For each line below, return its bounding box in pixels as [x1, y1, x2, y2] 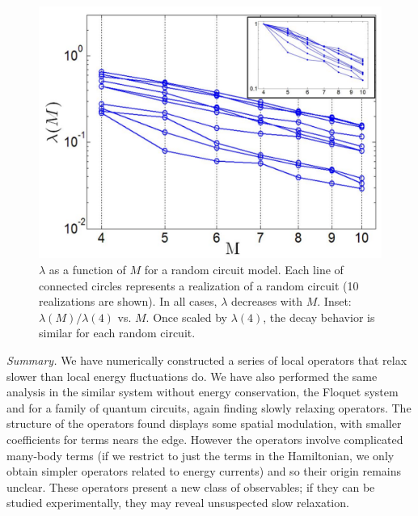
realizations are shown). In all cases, [39, 293, 217, 310]
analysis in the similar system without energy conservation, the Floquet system [6, 383, 399, 400]
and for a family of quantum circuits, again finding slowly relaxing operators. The [6, 399, 412, 416]
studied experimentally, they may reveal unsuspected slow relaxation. [6, 494, 349, 511]
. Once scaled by [146, 308, 227, 325]
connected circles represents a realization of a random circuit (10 [39, 277, 359, 294]
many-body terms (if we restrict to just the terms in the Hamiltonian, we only [6, 446, 395, 463]
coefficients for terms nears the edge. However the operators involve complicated [6, 430, 403, 447]
